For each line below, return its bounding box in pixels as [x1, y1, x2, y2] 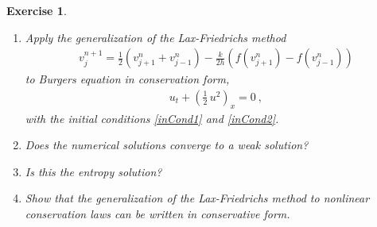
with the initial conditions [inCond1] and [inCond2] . [25, 110, 279, 126]
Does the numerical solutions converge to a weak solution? [25, 137, 309, 153]
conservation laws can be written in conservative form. [25, 206, 290, 222]
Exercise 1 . [6, 2, 67, 18]
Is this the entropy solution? [25, 163, 162, 179]
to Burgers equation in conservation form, [25, 71, 230, 87]
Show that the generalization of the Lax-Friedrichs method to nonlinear [25, 190, 370, 206]
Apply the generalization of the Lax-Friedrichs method [25, 29, 286, 45]
